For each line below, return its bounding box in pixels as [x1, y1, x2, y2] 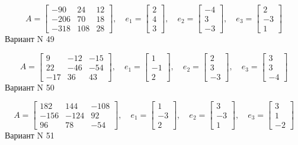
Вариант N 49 [5, 33, 55, 45]
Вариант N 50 [5, 80, 55, 93]
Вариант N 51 [5, 129, 55, 141]
